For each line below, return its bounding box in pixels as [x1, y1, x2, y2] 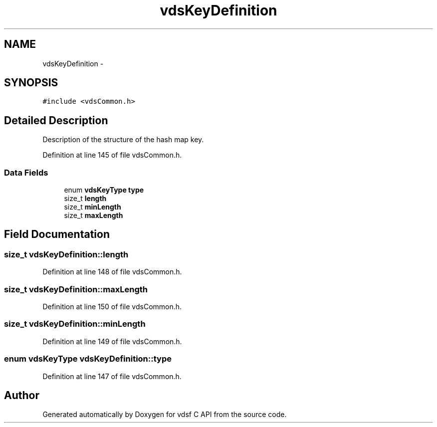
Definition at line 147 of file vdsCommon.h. [42, 372, 182, 381]
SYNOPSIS [4, 76, 58, 89]
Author [4, 389, 39, 402]
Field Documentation [4, 228, 110, 241]
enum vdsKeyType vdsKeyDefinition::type [4, 354, 172, 364]
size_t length [64, 194, 107, 203]
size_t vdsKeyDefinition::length [4, 249, 129, 259]
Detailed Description [4, 114, 108, 127]
